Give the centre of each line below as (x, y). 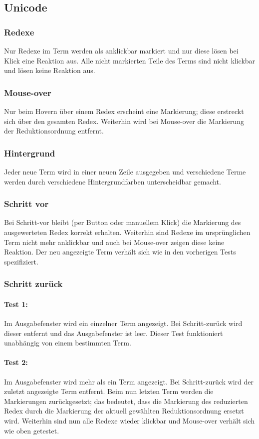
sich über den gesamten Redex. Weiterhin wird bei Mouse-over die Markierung (124, 121)
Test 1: (16, 304)
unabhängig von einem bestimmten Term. (68, 343)
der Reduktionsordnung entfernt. (54, 131)
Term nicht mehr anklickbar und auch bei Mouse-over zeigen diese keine (114, 242)
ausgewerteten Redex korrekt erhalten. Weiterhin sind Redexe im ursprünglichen (127, 232)
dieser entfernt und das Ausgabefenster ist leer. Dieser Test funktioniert (114, 333)
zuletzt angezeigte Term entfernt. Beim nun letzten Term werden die (109, 391)
